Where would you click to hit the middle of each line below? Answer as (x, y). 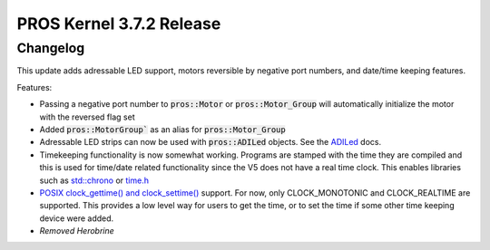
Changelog (51, 48)
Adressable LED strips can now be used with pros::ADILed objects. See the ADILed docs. (210, 142)
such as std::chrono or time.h (94, 180)
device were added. (77, 218)
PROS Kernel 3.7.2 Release (119, 24)
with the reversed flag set (87, 117)
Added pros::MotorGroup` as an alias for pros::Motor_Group (162, 129)
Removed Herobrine (77, 231)
